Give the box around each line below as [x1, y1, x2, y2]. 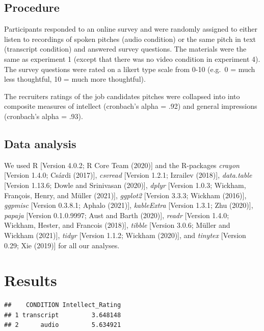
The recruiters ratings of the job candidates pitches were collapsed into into [4, 90, 240, 101]
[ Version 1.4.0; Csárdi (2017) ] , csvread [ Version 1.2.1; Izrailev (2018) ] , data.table [4, 170, 252, 180]
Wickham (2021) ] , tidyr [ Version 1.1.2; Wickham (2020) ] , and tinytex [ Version [4, 229, 246, 240]
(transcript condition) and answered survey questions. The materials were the [4, 43, 247, 54]
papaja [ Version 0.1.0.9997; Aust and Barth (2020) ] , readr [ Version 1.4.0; [4, 209, 229, 220]
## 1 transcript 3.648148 [4, 311, 121, 319]
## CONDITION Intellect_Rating [4, 301, 121, 309]
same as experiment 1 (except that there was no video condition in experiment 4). [4, 53, 260, 64]
